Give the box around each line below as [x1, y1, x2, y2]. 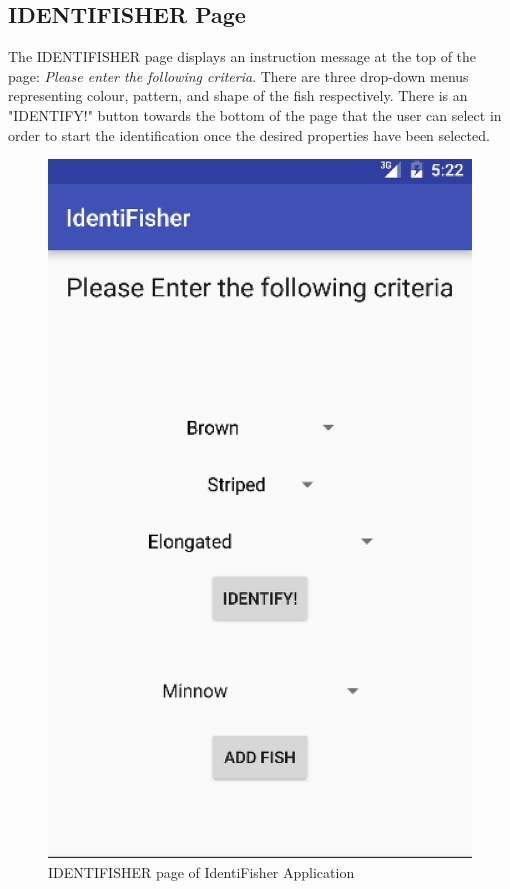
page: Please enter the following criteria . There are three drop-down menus [8, 65, 469, 86]
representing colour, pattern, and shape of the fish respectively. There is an [8, 85, 468, 106]
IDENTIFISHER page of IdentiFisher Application [48, 861, 355, 882]
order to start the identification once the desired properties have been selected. [8, 124, 490, 145]
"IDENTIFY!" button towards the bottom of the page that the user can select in [8, 104, 502, 125]
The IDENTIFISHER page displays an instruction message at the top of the [8, 46, 477, 67]
